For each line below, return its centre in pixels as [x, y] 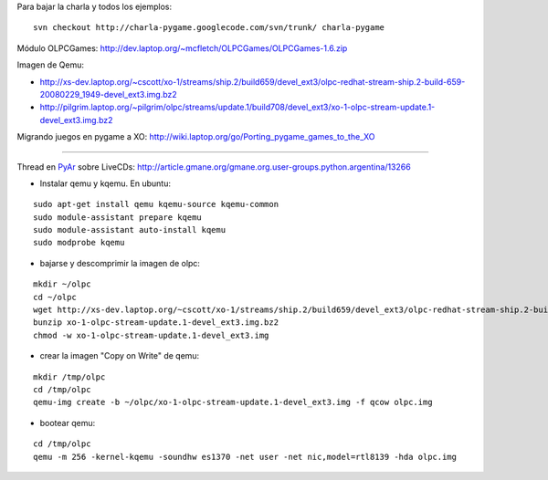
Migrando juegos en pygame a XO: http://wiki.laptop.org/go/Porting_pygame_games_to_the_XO [196, 137]
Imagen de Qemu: [50, 65]
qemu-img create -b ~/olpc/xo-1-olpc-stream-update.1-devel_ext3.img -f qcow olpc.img [233, 402]
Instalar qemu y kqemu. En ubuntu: [105, 183]
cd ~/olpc [55, 297]
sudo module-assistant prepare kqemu [118, 217]
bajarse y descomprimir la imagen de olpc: [120, 263]
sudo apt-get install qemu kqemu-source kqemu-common [156, 204]
